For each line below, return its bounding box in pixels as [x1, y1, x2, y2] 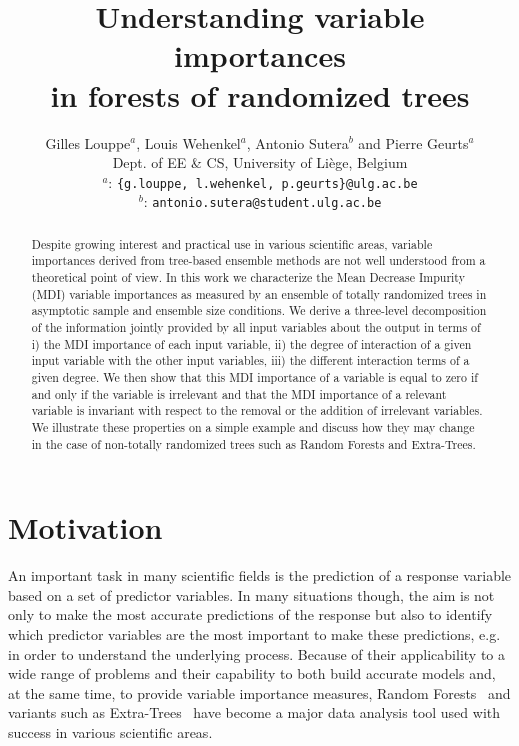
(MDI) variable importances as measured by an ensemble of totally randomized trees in [31, 285, 487, 302]
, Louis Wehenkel [136, 132, 241, 153]
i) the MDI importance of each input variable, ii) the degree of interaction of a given [31, 335, 472, 352]
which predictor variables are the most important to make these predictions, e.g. [8, 624, 501, 645]
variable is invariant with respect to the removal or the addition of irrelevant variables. [31, 402, 483, 419]
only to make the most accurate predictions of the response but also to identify [8, 604, 493, 625]
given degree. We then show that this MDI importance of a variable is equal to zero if [31, 369, 478, 386]
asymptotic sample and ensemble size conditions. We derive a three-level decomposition [31, 302, 487, 319]
